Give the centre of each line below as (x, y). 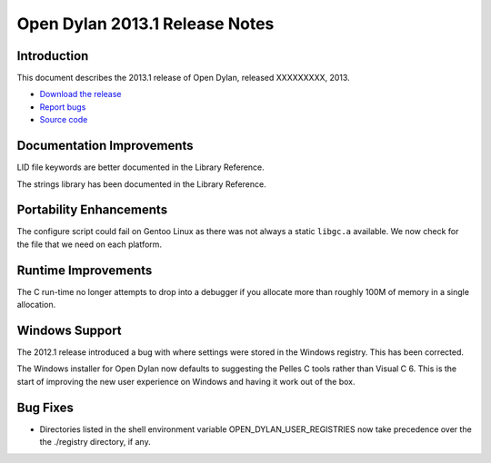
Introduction (53, 56)
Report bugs (63, 107)
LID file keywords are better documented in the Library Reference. (141, 167)
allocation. (36, 305)
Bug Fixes (45, 407)
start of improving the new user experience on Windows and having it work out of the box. (186, 381)
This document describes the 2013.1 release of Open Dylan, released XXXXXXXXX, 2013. (183, 78)
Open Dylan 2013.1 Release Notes (145, 24)
